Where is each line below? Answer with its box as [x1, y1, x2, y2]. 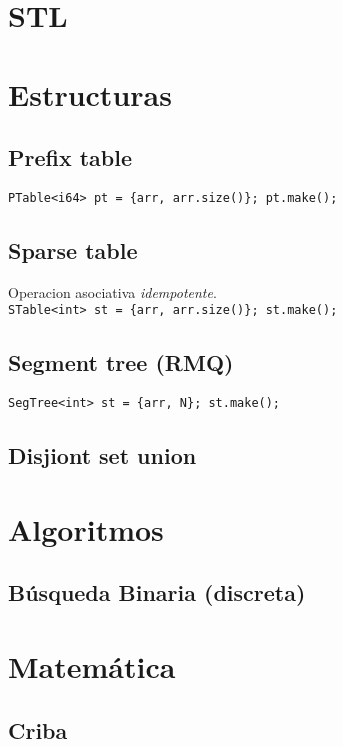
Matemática [8, 646, 176, 687]
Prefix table [8, 142, 133, 173]
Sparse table [8, 235, 138, 265]
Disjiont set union [8, 440, 197, 471]
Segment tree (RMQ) [8, 347, 234, 378]
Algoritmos [8, 508, 164, 549]
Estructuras [8, 73, 172, 114]
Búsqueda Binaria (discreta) [8, 577, 306, 608]
